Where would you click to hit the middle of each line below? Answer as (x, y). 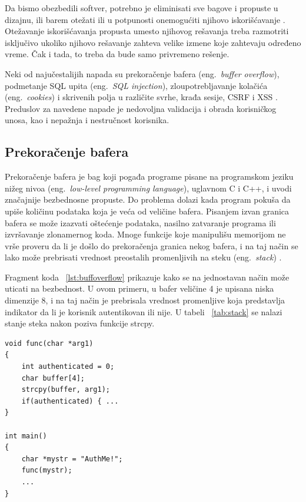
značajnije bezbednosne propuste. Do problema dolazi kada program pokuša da (148, 199)
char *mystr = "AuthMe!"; (72, 459)
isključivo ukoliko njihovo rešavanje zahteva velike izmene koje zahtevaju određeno (153, 42)
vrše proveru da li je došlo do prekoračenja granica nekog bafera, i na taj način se (152, 245)
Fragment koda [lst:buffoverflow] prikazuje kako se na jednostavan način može (147, 277)
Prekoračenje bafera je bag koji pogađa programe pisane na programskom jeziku (149, 176)
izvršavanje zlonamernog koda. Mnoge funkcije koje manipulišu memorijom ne (145, 234)
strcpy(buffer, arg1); (66, 390)
